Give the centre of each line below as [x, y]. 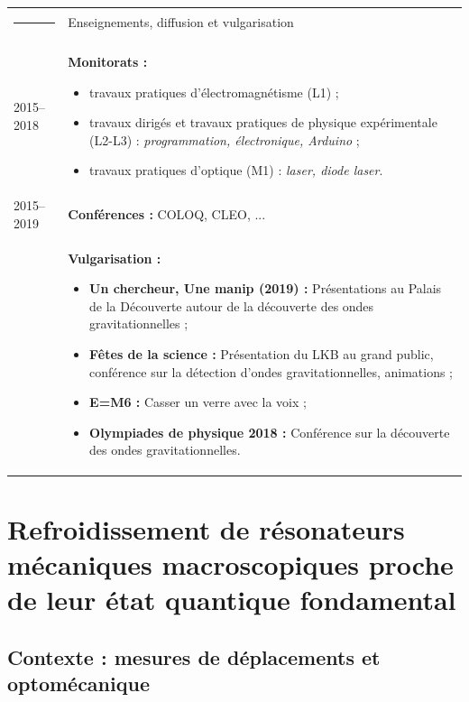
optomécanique [78, 684]
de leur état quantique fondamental [232, 600]
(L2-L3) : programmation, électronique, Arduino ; [225, 139]
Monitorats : [108, 61]
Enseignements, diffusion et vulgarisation [181, 22]
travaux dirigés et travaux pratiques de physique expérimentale [263, 122]
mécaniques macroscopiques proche [230, 563]
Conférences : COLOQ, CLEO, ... [167, 214]
